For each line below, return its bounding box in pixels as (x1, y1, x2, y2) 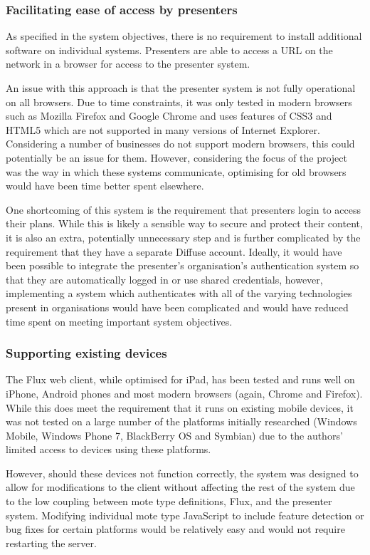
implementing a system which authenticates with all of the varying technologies (6, 286, 352, 301)
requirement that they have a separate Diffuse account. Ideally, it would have (6, 244, 342, 259)
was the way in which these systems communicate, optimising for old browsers (6, 164, 347, 179)
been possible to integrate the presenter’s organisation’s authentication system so (6, 258, 359, 273)
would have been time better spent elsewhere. (6, 178, 204, 193)
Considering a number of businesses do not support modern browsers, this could (6, 136, 355, 151)
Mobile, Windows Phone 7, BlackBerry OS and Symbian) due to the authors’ (6, 427, 343, 442)
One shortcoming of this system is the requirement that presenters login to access (6, 202, 361, 217)
